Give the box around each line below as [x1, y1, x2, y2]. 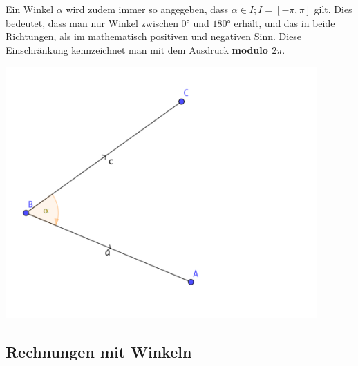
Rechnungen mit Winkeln [6, 341, 192, 363]
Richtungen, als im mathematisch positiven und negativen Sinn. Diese [6, 29, 302, 44]
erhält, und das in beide [234, 15, 335, 30]
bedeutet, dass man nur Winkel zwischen [6, 15, 178, 30]
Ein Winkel [6, 2, 54, 17]
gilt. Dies [314, 2, 352, 17]
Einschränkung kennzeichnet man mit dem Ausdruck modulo [6, 42, 268, 57]
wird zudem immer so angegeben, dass [66, 2, 229, 17]
